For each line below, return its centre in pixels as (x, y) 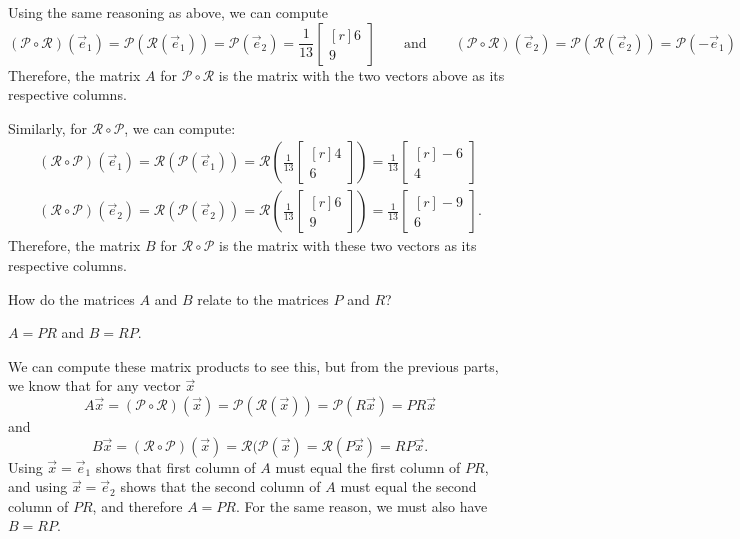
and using (38, 486)
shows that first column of (175, 466)
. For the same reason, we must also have (361, 505)
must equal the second (408, 486)
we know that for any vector (94, 385)
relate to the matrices (263, 298)
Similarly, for (48, 127)
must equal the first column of (368, 466)
